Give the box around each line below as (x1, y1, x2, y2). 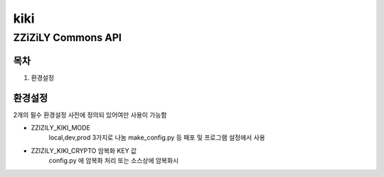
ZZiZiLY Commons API (13, 31, 122, 44)
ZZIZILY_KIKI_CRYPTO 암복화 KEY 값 (31, 146, 137, 155)
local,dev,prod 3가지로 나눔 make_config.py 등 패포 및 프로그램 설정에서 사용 (48, 133, 266, 142)
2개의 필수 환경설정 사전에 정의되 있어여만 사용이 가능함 (13, 110, 167, 119)
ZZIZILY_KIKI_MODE (31, 124, 90, 132)
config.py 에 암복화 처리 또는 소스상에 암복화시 (48, 156, 179, 165)
